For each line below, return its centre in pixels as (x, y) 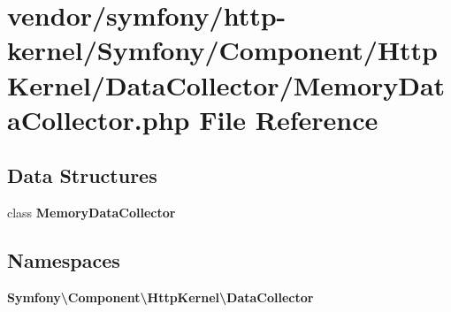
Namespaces (64, 260)
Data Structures (82, 175)
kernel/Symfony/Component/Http (223, 50)
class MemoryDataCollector (92, 213)
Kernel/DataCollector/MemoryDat (226, 84)
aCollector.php (99, 119)
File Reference (289, 119)
